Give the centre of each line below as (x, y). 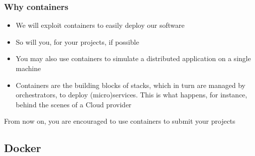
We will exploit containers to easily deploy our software (100, 25)
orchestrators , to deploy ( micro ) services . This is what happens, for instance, (131, 95)
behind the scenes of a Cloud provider (73, 104)
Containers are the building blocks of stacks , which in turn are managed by (130, 85)
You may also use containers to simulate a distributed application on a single (133, 58)
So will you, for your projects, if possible (77, 41)
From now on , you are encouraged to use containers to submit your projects (120, 121)
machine (28, 68)
